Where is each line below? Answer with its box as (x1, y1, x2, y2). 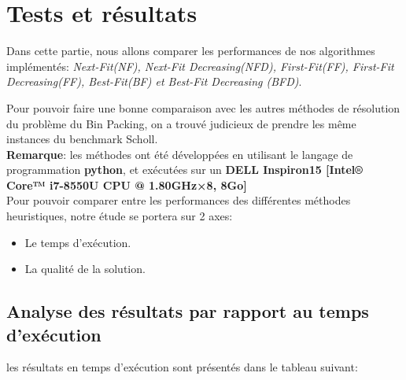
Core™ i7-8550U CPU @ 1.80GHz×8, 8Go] (6, 176, 247, 193)
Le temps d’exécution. (24, 234, 131, 250)
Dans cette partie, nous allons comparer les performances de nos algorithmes (6, 42, 375, 59)
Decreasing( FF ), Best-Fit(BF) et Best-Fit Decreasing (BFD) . (6, 73, 302, 90)
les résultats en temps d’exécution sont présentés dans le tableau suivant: (6, 359, 358, 375)
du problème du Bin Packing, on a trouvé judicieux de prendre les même (6, 115, 356, 131)
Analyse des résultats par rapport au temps (6, 299, 369, 323)
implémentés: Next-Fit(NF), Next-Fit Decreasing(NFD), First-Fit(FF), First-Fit (6, 57, 394, 74)
